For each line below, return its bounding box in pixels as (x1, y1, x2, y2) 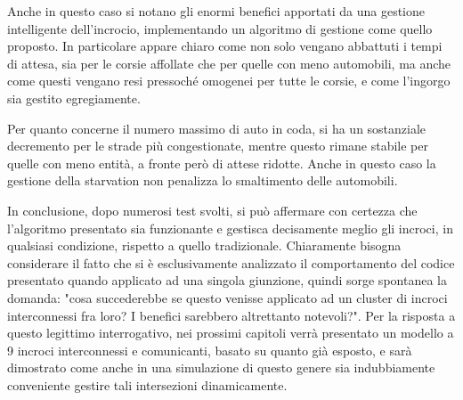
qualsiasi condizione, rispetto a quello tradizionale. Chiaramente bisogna (7, 236, 402, 255)
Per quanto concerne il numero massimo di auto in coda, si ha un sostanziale (7, 118, 426, 137)
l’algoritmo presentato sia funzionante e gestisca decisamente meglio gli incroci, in (7, 218, 453, 237)
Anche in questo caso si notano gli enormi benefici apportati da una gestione (7, 2, 425, 20)
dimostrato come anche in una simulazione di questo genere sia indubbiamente (7, 358, 435, 377)
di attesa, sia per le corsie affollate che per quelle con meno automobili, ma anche (7, 53, 451, 72)
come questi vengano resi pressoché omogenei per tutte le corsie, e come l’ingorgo (7, 71, 451, 90)
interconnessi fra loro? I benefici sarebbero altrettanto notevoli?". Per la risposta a (7, 306, 456, 324)
